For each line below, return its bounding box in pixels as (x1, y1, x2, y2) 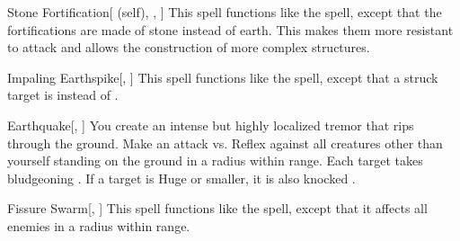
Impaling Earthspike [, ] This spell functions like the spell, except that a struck (7, 67, 438, 86)
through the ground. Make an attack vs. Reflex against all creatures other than (7, 133, 443, 152)
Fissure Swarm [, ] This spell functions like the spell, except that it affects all (7, 199, 428, 218)
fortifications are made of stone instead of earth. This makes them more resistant (7, 20, 454, 39)
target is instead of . (7, 85, 119, 104)
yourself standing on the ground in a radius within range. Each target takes (7, 151, 423, 170)
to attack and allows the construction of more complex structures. (7, 38, 370, 57)
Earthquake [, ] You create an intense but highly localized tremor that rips (7, 115, 414, 134)
